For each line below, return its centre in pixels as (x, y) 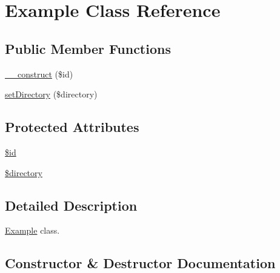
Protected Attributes (72, 127)
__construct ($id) (39, 74)
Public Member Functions (88, 48)
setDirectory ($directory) (51, 94)
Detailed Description (71, 205)
